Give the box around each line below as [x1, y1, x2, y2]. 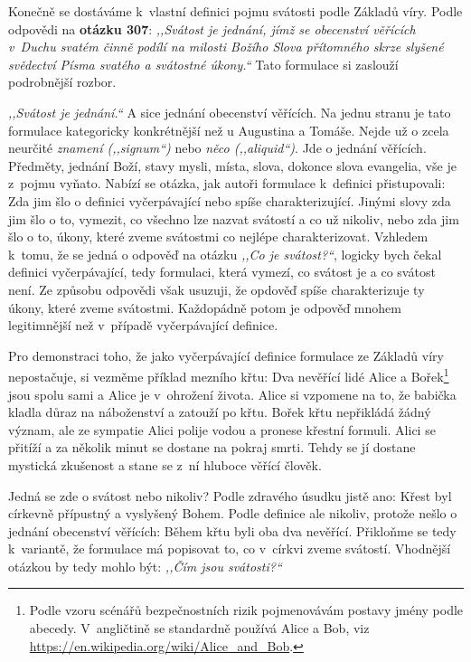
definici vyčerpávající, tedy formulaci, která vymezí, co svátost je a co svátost [8, 262, 436, 281]
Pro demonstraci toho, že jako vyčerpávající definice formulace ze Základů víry [8, 345, 444, 364]
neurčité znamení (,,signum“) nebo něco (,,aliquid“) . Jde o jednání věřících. [8, 138, 427, 157]
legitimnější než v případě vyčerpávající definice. [8, 316, 278, 335]
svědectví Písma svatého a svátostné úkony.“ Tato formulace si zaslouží [8, 54, 399, 73]
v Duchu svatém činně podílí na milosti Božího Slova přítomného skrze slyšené [8, 37, 444, 56]
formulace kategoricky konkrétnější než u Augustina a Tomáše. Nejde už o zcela [8, 120, 449, 139]
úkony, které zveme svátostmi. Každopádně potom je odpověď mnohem [8, 298, 401, 317]
